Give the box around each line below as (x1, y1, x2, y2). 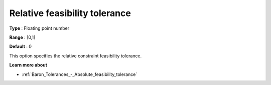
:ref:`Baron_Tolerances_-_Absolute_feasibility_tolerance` (22, 71, 138, 77)
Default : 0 (9, 43, 32, 50)
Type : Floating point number (9, 25, 70, 31)
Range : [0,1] (9, 34, 36, 40)
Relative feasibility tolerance (9, 8, 131, 19)
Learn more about (9, 62, 48, 68)
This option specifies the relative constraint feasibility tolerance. (9, 53, 142, 59)
